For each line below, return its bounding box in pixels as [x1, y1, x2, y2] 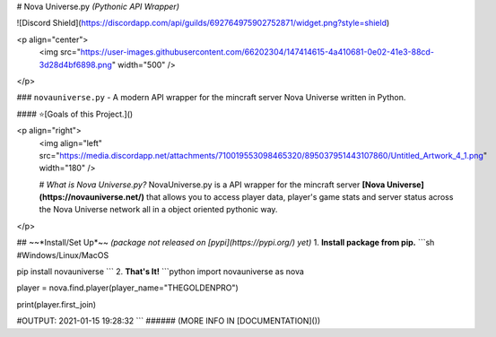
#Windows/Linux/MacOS [16, 249, 109, 260]
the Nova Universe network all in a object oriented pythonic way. [39, 204, 278, 215]
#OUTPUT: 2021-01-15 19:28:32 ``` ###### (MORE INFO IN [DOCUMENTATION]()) [16, 315, 321, 326]
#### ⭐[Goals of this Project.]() [16, 108, 134, 119]
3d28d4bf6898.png [39, 59, 112, 70]
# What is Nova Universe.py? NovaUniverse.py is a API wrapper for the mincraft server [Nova [39, 179, 386, 190]
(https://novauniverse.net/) [39, 192, 145, 203]
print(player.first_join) [16, 298, 97, 309]
